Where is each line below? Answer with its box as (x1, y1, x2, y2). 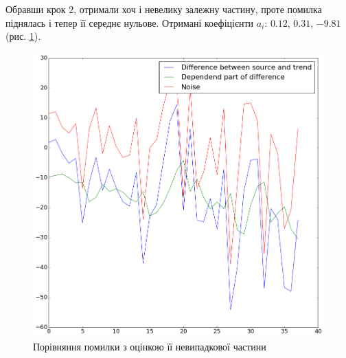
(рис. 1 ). (5, 29, 41, 43)
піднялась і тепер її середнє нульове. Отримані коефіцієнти (5, 15, 254, 30)
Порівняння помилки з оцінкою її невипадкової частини (33, 339, 266, 353)
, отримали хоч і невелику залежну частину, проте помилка (73, 2, 322, 16)
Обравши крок (5, 2, 66, 16)
